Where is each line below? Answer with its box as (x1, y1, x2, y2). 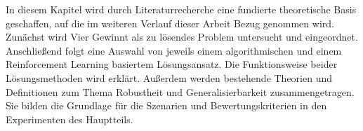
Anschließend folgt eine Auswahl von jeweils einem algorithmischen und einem (6, 43, 342, 57)
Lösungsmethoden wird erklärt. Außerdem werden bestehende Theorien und (6, 70, 333, 85)
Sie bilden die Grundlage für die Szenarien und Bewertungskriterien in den (6, 98, 327, 113)
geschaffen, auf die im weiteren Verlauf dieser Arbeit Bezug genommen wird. (6, 15, 334, 30)
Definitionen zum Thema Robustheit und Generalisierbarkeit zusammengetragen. (6, 84, 355, 99)
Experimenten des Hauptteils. (6, 111, 133, 126)
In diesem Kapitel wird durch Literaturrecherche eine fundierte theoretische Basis (6, 2, 357, 16)
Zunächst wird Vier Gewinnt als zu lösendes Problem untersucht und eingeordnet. (6, 29, 358, 44)
